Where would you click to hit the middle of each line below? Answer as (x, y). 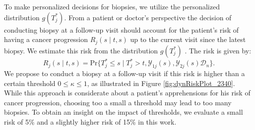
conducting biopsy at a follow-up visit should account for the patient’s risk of (122, 29)
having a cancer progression (46, 39)
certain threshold (30, 83)
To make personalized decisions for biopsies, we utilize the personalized (112, 6)
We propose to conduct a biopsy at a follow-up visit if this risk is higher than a (125, 73)
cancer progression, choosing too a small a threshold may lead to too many (118, 102)
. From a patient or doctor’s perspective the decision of (148, 17)
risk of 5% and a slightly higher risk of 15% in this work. (90, 121)
